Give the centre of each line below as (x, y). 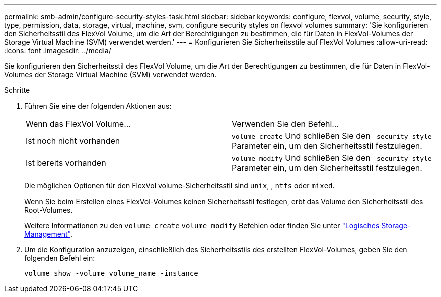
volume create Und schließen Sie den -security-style (332, 136)
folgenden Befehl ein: (60, 258)
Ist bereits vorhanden (66, 163)
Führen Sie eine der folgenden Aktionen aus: (98, 106)
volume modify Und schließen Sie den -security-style (332, 158)
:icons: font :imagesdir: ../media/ (58, 51)
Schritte (17, 90)
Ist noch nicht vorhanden (73, 141)
